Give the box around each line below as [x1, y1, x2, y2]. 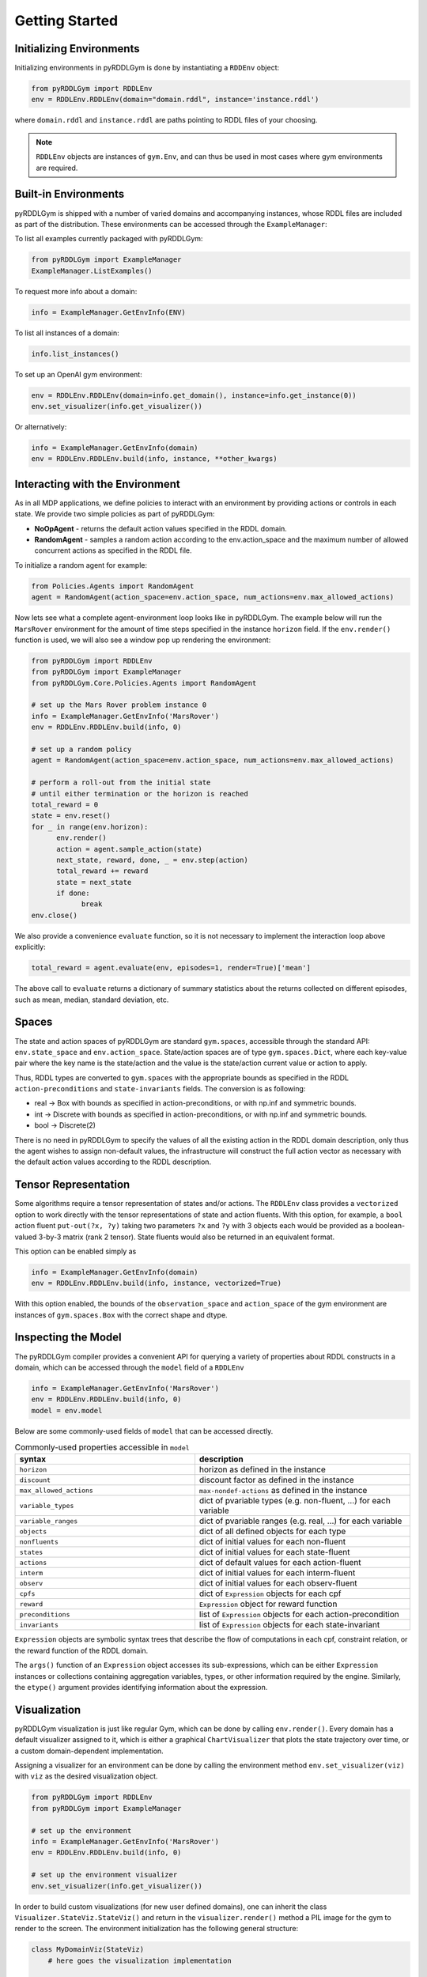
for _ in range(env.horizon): [31, 822, 149, 831]
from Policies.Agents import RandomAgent [31, 581, 195, 591]
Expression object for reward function [198, 1598, 338, 1609]
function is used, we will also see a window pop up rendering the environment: [14, 635, 271, 645]
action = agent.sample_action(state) [56, 845, 203, 853]
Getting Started [14, 12, 119, 29]
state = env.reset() [31, 811, 111, 820]
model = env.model [31, 1406, 103, 1415]
